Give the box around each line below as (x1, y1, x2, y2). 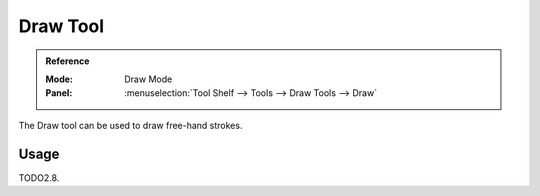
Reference (45, 55, 90, 67)
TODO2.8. (18, 171, 60, 184)
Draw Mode (124, 73, 173, 85)
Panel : (45, 87, 73, 99)
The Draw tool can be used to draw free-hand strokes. (18, 119, 243, 131)
